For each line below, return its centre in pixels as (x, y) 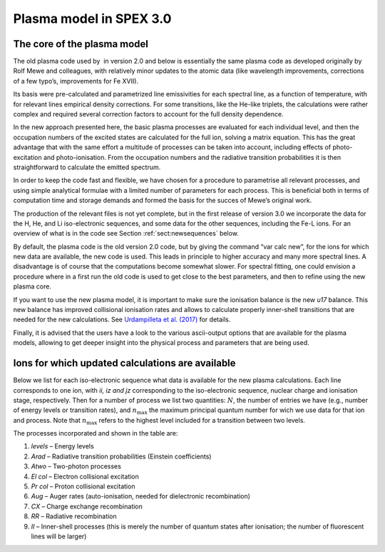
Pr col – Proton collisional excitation (83, 486)
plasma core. (32, 286)
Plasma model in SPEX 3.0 (92, 19)
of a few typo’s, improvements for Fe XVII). (76, 81)
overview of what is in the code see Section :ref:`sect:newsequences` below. (126, 234)
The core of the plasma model (81, 44)
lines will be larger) (59, 536)
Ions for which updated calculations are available (124, 363)
